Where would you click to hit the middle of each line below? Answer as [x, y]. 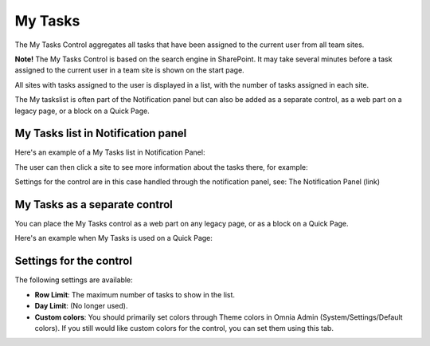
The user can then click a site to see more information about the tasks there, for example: [161, 167]
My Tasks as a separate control [94, 204]
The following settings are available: [74, 280]
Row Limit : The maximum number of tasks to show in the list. [135, 294]
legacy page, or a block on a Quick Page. [82, 111]
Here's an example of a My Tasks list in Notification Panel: [110, 152]
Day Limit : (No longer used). [81, 306]
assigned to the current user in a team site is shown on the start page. [129, 70]
